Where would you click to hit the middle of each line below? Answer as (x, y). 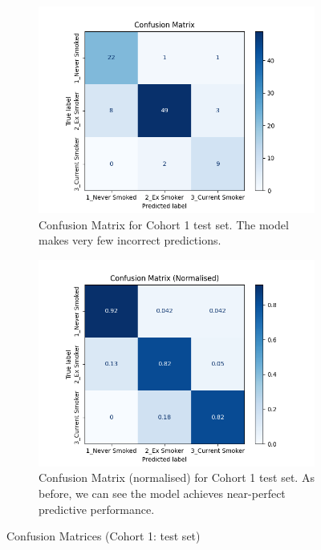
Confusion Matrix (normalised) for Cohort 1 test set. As (177, 477)
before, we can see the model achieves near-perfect (162, 493)
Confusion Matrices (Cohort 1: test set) (104, 536)
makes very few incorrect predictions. (130, 240)
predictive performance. (97, 509)
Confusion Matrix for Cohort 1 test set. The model (164, 224)
